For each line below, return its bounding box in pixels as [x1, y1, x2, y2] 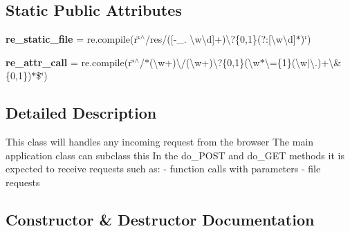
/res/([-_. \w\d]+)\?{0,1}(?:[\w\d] [145, 32, 296, 46]
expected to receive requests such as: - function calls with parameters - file [6, 161, 321, 176]
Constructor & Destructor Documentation [6, 208, 315, 230]
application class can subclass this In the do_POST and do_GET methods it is [6, 148, 344, 162]
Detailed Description [6, 102, 157, 123]
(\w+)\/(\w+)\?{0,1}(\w [149, 54, 260, 69]
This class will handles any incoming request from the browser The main [6, 134, 314, 149]
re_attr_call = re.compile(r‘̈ [6, 54, 135, 69]
